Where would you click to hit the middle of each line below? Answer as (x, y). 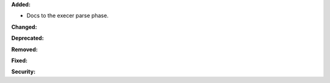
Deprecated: (28, 38)
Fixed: (19, 60)
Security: (24, 72)
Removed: (24, 49)
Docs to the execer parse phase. (68, 16)
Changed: (24, 27)
